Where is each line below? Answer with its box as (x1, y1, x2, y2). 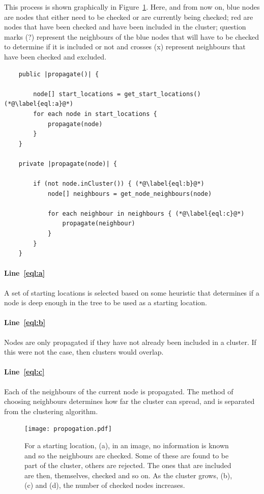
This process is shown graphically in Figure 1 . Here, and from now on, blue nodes (4, 2, 260, 12)
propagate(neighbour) (62, 220, 135, 227)
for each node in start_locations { (33, 110, 157, 118)
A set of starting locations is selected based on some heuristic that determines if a (4, 287, 259, 298)
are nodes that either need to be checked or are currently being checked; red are (4, 11, 253, 22)
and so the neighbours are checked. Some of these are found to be (24, 450, 229, 460)
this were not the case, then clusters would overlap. (4, 346, 164, 357)
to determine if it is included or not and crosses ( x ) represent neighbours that (4, 41, 246, 52)
